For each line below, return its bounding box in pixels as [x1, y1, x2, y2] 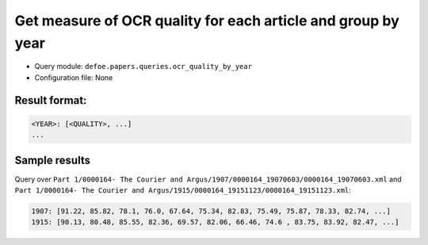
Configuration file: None [34, 72, 113, 82]
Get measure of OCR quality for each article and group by [14, 12, 399, 29]
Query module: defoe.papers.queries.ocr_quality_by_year [34, 62, 253, 71]
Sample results [14, 153, 91, 167]
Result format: [14, 94, 87, 107]
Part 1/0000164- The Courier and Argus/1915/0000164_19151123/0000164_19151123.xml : [14, 186, 352, 195]
